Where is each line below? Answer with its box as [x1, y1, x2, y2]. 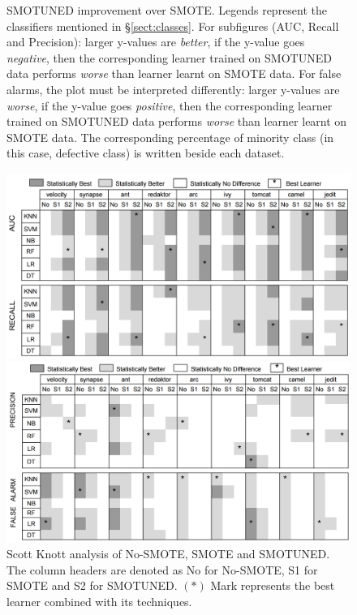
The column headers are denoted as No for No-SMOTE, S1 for [6, 561, 318, 578]
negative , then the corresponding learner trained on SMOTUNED [6, 49, 332, 66]
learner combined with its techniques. [6, 592, 192, 609]
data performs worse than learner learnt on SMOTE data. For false [6, 65, 342, 82]
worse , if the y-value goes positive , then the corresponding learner [6, 97, 333, 114]
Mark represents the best [210, 577, 335, 594]
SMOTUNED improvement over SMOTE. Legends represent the [6, 2, 328, 18]
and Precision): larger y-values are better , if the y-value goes [6, 33, 305, 50]
